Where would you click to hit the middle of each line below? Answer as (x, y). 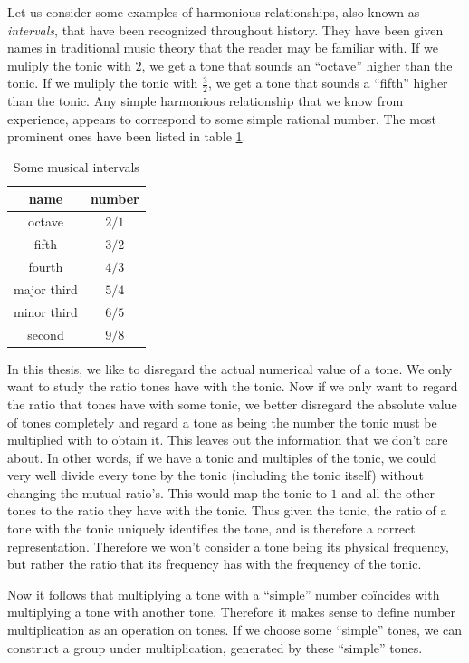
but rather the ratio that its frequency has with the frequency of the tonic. (215, 564)
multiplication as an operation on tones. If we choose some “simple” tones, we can (235, 630)
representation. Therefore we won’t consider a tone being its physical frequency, (228, 546)
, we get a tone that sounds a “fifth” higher (328, 83)
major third (46, 288)
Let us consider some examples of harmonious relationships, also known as (214, 12)
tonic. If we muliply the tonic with (103, 83)
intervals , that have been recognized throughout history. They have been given (225, 29)
